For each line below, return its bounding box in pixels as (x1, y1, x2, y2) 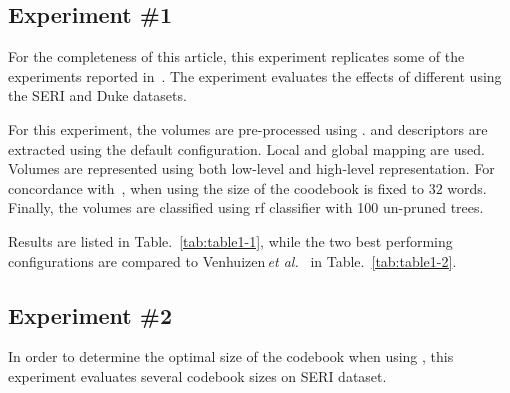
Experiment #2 (8, 299, 172, 330)
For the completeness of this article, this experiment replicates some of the (8, 46, 465, 67)
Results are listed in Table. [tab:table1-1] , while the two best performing (8, 230, 453, 251)
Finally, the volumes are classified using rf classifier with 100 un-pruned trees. (8, 197, 484, 218)
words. (447, 177, 487, 198)
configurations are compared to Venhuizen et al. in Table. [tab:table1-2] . (8, 250, 457, 271)
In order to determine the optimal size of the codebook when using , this (8, 346, 454, 367)
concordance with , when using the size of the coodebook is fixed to (8, 177, 424, 198)
